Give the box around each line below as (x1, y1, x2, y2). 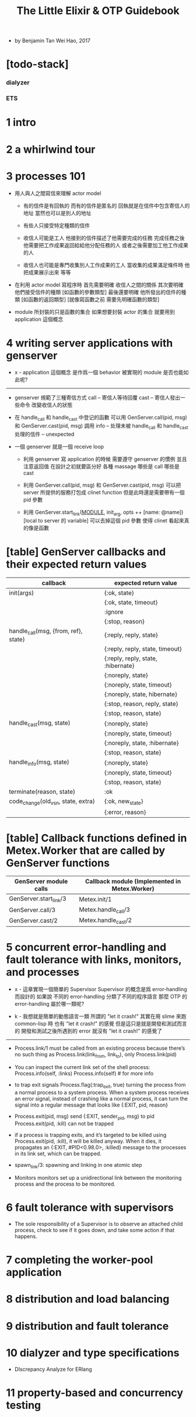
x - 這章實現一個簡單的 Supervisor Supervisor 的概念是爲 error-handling (14, 985, 187, 992)
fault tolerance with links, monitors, (6, 953, 182, 967)
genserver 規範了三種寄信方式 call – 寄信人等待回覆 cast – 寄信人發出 (14, 394, 181, 401)
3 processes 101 (6, 169, 86, 183)
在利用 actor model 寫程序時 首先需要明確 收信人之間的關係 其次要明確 (14, 281, 184, 288)
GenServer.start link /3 (9, 894, 66, 904)
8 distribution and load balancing (6, 1293, 170, 1306)
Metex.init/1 (79, 895, 112, 903)
